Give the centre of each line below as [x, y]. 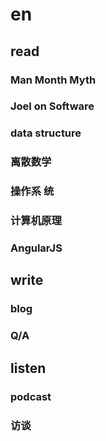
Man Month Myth [53, 80]
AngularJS [36, 248]
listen [28, 368]
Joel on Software [52, 106]
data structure [46, 133]
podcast [31, 396]
